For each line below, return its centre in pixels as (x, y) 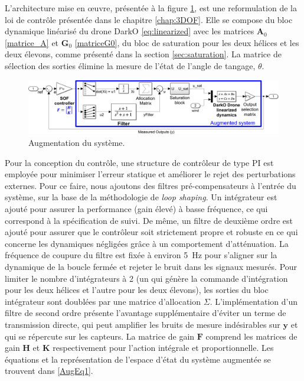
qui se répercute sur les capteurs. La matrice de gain (100, 336)
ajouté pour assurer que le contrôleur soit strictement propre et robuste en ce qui (151, 232)
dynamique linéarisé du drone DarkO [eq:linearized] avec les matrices (130, 31)
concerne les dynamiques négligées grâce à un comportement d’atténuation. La (147, 243)
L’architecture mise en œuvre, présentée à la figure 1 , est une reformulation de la (151, 8)
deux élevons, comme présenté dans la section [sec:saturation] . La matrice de (143, 54)
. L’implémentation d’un (254, 301)
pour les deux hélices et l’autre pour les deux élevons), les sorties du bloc (137, 290)
